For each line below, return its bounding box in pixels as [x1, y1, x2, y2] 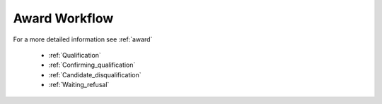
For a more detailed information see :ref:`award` [13, 35, 153, 44]
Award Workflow [13, 11, 114, 26]
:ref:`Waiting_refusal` [48, 81, 110, 89]
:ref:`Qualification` [48, 51, 102, 59]
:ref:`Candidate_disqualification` [48, 70, 141, 79]
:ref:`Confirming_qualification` [48, 60, 136, 70]
